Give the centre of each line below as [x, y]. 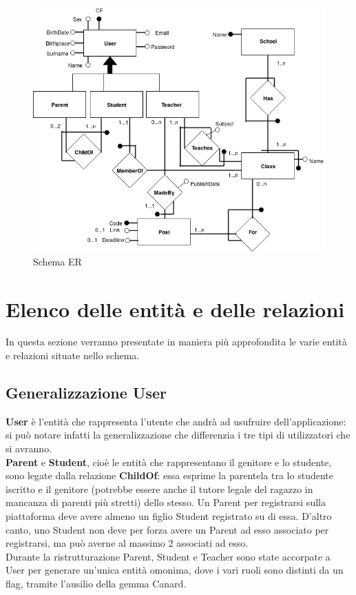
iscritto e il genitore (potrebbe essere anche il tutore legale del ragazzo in [159, 488]
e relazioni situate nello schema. [73, 355]
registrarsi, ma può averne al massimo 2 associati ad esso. [127, 543]
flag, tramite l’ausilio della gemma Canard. [96, 583]
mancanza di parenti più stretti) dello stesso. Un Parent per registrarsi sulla [166, 502]
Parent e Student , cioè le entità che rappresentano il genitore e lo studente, [169, 462]
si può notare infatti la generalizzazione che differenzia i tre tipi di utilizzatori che [178, 435]
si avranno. [29, 448]
